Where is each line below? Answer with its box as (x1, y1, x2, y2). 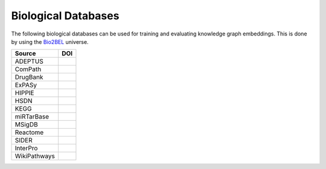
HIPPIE (14, 89, 34, 97)
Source (14, 49, 36, 58)
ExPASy (14, 81, 37, 90)
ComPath (14, 65, 42, 73)
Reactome (14, 128, 44, 137)
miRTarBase (14, 112, 50, 121)
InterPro (14, 144, 38, 153)
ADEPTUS (14, 57, 43, 66)
